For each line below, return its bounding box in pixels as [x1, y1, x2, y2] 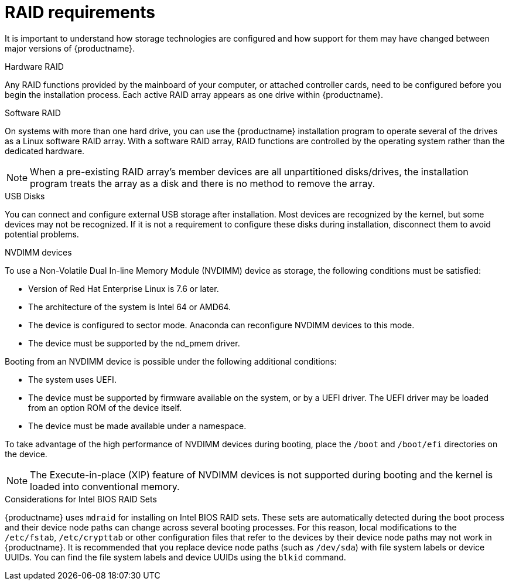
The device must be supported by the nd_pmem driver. [28, 338, 240, 348]
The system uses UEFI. [28, 374, 117, 385]
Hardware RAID [5, 61, 64, 72]
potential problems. [5, 229, 79, 239]
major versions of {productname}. [5, 43, 135, 53]
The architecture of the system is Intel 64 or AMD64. [28, 301, 231, 312]
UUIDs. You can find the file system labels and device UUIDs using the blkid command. [5, 552, 346, 562]
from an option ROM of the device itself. [28, 402, 182, 413]
